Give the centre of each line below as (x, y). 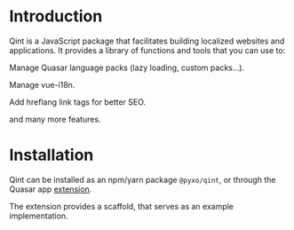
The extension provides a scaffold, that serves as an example (121, 206)
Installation (52, 155)
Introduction (56, 16)
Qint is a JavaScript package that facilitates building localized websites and (147, 41)
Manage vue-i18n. (42, 84)
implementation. (39, 216)
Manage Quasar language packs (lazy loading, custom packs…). (127, 67)
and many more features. (55, 119)
